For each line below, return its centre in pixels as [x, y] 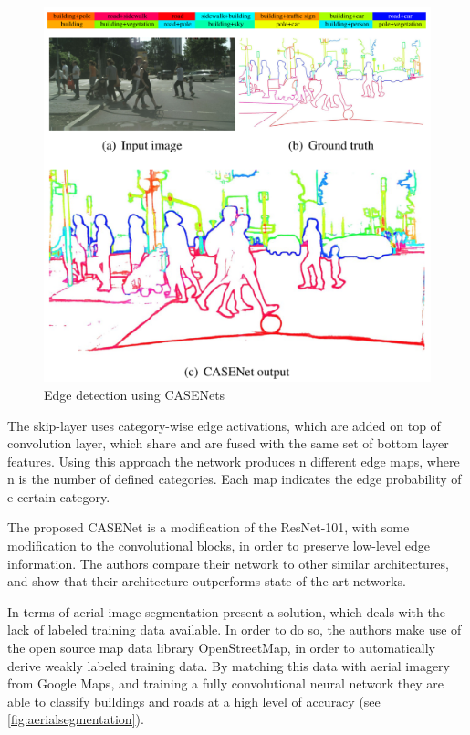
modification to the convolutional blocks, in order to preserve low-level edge [219, 546]
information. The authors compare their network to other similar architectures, [228, 563]
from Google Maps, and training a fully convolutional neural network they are [225, 683]
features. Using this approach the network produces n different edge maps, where [234, 461]
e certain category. [59, 496]
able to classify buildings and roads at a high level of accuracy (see [194, 701]
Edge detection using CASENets [135, 394]
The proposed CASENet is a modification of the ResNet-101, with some [209, 527]
